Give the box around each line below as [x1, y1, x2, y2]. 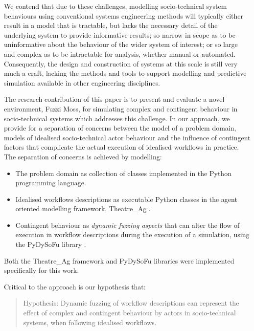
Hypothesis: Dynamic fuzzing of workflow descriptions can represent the [23, 298, 239, 308]
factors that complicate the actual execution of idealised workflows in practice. [4, 142, 239, 152]
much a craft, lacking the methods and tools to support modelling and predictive [4, 68, 247, 78]
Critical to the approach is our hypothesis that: [4, 281, 146, 291]
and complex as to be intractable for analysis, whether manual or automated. [4, 48, 236, 59]
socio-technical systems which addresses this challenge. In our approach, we [4, 113, 230, 123]
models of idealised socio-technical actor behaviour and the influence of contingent [4, 132, 251, 142]
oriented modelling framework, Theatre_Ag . [15, 203, 151, 214]
